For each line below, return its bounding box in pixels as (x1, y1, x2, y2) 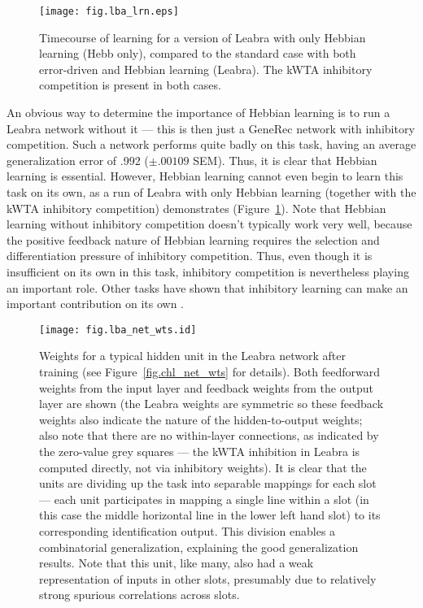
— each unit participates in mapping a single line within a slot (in (39, 490, 369, 507)
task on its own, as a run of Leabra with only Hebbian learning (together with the (7, 184, 416, 200)
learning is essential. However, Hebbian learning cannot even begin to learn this (7, 167, 403, 185)
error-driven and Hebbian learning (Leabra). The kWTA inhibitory (39, 60, 373, 77)
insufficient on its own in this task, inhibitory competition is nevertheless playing (7, 263, 409, 280)
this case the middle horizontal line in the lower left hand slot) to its (39, 506, 381, 523)
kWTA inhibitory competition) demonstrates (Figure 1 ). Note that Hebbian (7, 199, 386, 216)
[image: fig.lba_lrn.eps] (39, 6, 179, 17)
